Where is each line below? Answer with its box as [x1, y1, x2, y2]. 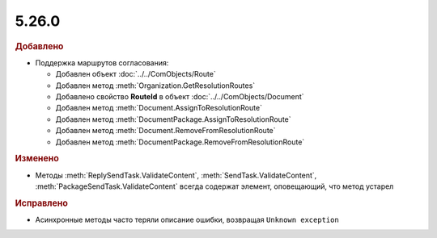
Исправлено [15, 198, 68, 209]
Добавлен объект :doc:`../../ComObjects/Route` [55, 69, 216, 79]
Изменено [15, 153, 60, 165]
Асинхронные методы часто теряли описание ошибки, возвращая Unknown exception [35, 215, 339, 225]
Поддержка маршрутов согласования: [35, 57, 169, 68]
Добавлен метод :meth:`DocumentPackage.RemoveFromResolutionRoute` [55, 137, 305, 147]
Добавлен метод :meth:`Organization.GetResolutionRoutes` [55, 81, 256, 90]
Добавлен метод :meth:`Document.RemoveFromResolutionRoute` [55, 126, 276, 136]
